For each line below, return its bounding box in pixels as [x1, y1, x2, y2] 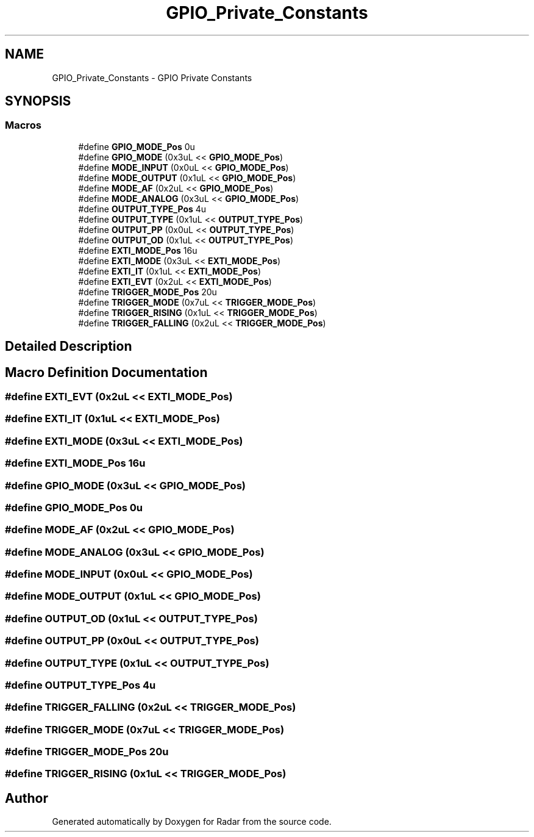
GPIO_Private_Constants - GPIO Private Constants [52, 72, 252, 83]
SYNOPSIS [5, 93, 71, 109]
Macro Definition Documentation [5, 364, 208, 380]
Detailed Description [5, 339, 132, 354]
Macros [5, 119, 41, 132]
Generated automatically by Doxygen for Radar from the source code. [52, 816, 332, 827]
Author [5, 790, 48, 806]
